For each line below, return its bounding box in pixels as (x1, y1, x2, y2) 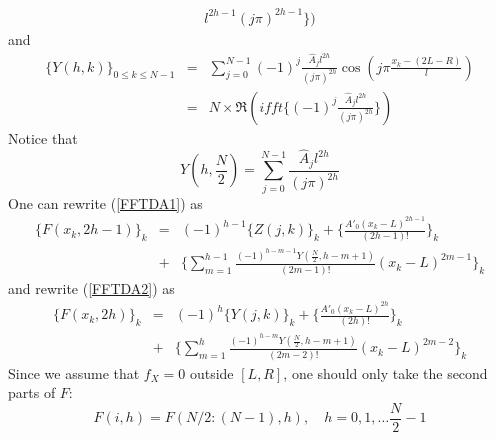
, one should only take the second (283, 362, 488, 383)
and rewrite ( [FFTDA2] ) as (8, 277, 175, 298)
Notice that (8, 127, 78, 148)
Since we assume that (8, 362, 140, 383)
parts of (8, 382, 56, 403)
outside (189, 362, 234, 383)
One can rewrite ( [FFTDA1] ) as (8, 192, 203, 213)
